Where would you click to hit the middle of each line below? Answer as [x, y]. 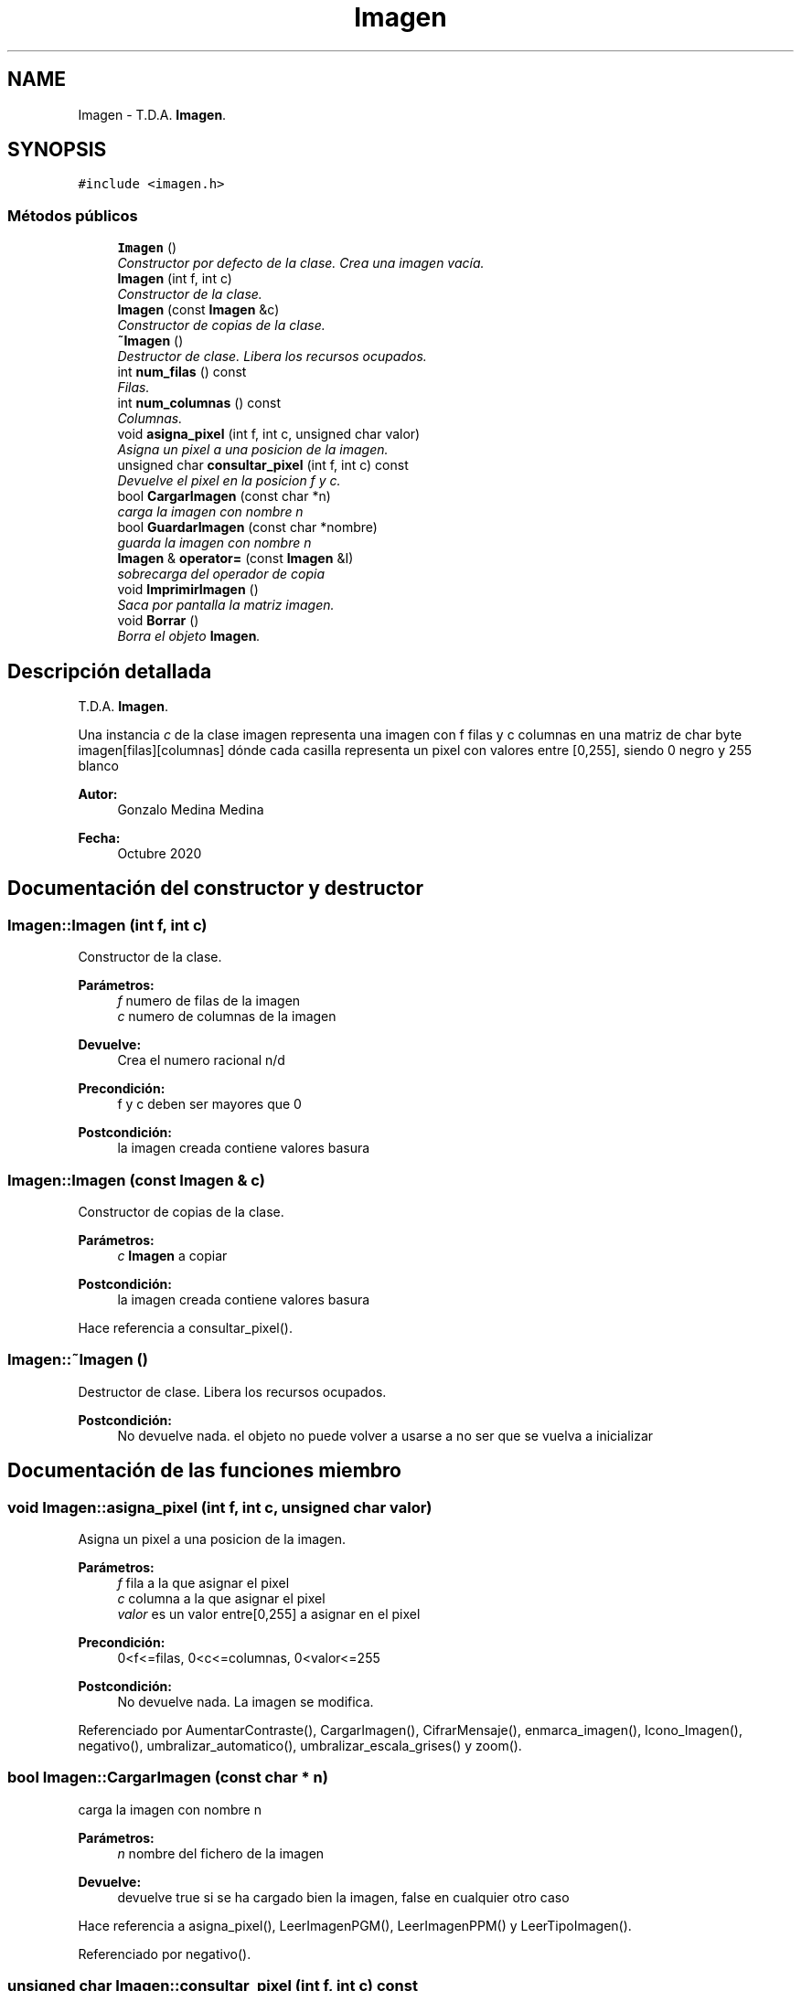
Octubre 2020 [160, 854]
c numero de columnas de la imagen [227, 1017]
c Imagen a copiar [172, 1256]
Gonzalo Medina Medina [191, 810]
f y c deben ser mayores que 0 [209, 1104]
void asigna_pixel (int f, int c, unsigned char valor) [269, 434]
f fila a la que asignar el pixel [203, 1582]
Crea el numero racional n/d [201, 1060]
